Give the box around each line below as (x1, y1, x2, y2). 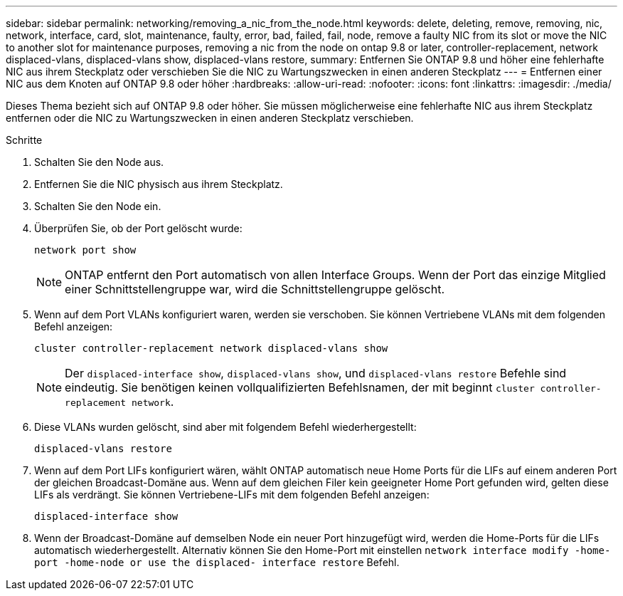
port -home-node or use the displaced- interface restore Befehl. (34, 556, 400, 568)
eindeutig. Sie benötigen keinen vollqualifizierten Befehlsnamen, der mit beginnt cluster (65, 380, 535, 394)
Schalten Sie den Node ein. (34, 200, 161, 212)
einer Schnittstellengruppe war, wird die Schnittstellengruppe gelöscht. (65, 282, 445, 296)
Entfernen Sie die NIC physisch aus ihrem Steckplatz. (34, 178, 283, 190)
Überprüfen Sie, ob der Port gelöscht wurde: (34, 222, 243, 234)
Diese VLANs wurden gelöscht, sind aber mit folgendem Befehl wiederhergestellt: (34, 421, 417, 433)
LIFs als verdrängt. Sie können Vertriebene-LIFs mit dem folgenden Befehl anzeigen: (34, 488, 430, 501)
